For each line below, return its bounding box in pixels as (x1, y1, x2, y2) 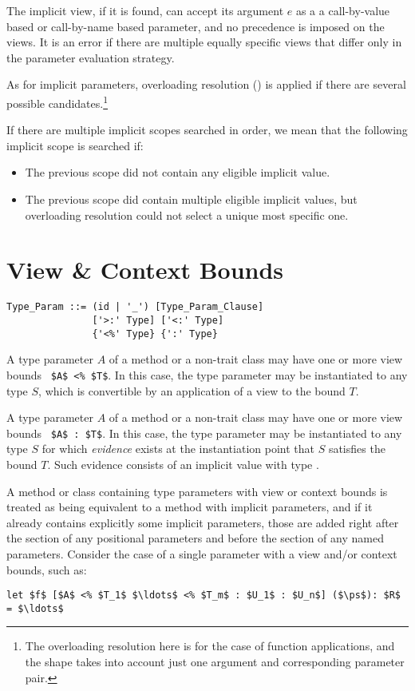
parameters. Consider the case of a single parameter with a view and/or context (6, 545, 397, 562)
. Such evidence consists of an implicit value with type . (47, 455, 319, 472)
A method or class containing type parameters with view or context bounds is (6, 483, 388, 499)
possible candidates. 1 (6, 92, 109, 111)
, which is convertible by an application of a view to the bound (38, 382, 346, 399)
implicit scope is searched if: (6, 137, 144, 153)
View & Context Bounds (6, 253, 284, 286)
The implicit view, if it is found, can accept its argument (6, 2, 284, 18)
